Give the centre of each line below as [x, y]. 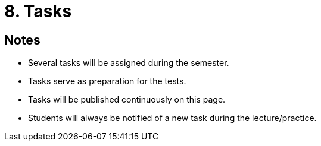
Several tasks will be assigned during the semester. [129, 63]
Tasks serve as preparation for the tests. [107, 81]
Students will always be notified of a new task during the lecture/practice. [172, 118]
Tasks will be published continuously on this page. [127, 100]
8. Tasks [38, 11]
